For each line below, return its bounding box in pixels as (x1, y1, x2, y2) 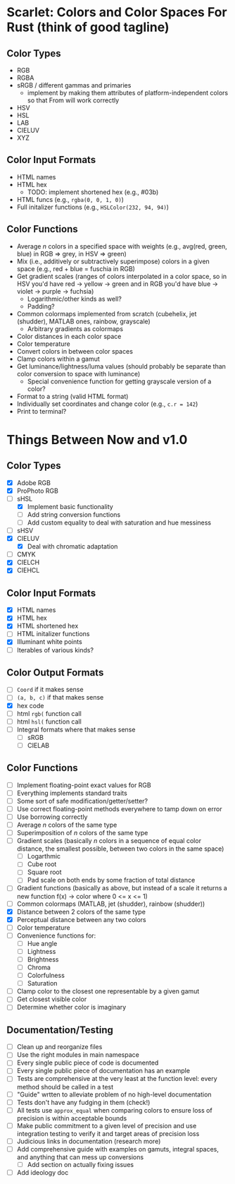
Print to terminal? (16, 407, 67, 415)
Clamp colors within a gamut (16, 354, 100, 363)
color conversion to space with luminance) (16, 369, 141, 378)
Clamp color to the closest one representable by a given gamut (16, 987, 200, 995)
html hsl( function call (16, 717, 82, 726)
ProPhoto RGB (16, 486, 59, 495)
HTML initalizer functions (16, 630, 90, 638)
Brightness (27, 955, 59, 964)
